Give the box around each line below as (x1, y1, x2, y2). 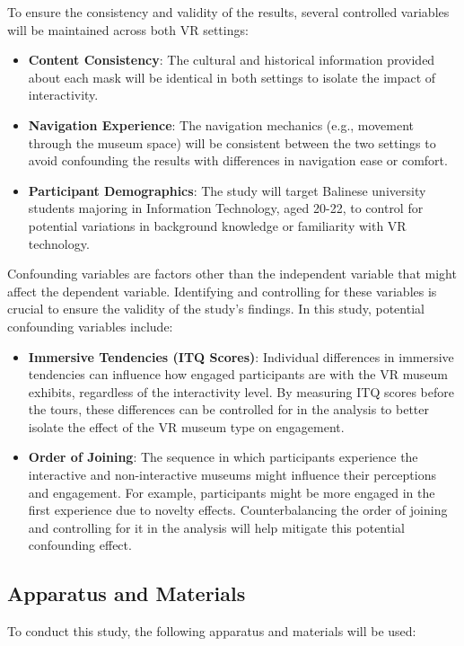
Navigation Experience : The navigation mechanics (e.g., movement (28, 115, 415, 134)
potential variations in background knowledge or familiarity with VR (28, 216, 407, 235)
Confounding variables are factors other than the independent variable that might (7, 264, 457, 283)
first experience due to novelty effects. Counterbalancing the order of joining (28, 500, 448, 519)
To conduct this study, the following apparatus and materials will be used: (7, 622, 416, 641)
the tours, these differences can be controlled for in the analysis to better (28, 400, 430, 419)
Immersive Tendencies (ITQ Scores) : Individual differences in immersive (28, 347, 454, 366)
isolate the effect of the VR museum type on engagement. (28, 417, 345, 436)
